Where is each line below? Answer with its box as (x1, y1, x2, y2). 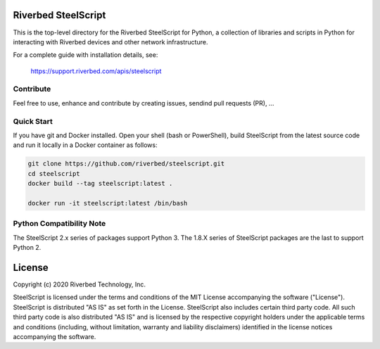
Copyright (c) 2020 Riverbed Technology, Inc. (13, 280, 146, 288)
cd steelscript (27, 170, 80, 177)
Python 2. (13, 243, 42, 252)
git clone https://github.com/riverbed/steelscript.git (27, 160, 225, 168)
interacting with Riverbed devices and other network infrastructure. (13, 37, 208, 46)
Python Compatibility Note (13, 219, 106, 229)
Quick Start (13, 116, 53, 126)
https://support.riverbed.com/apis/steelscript (30, 67, 162, 75)
